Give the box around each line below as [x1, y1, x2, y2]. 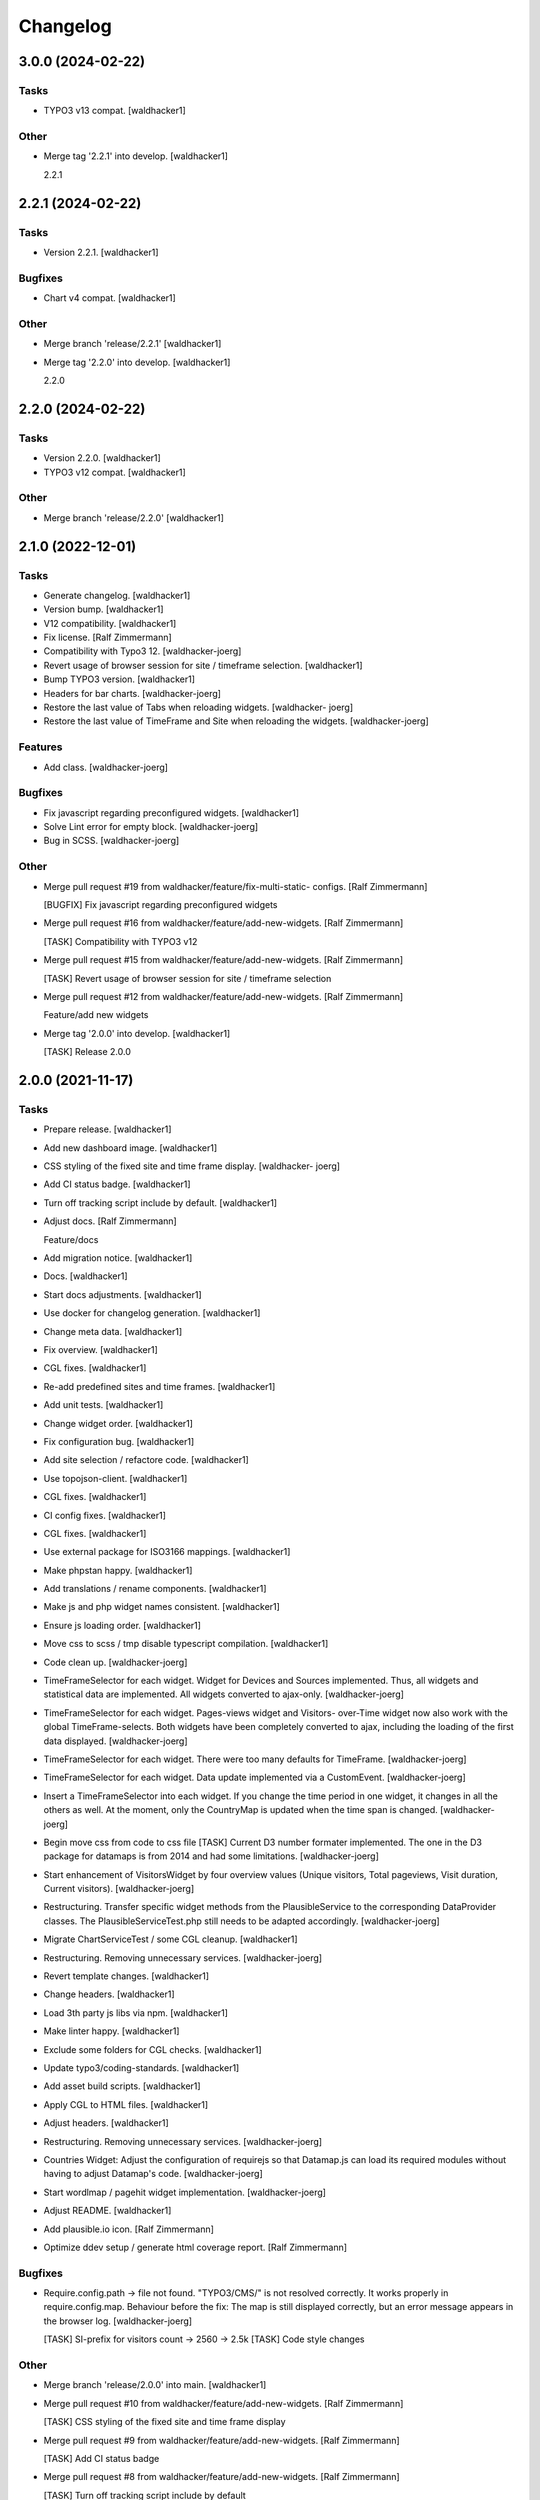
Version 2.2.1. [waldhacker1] [43, 246, 159, 258]
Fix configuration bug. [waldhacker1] [43, 1435, 195, 1447]
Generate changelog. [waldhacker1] [43, 589, 191, 601]
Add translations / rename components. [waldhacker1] [43, 1583, 267, 1595]
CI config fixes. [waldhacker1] [43, 1509, 167, 1521]
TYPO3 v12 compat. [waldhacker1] [43, 466, 186, 478]
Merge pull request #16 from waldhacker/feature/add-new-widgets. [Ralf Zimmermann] [43, 917, 404, 929]
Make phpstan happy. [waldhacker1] [43, 1564, 193, 1576]
